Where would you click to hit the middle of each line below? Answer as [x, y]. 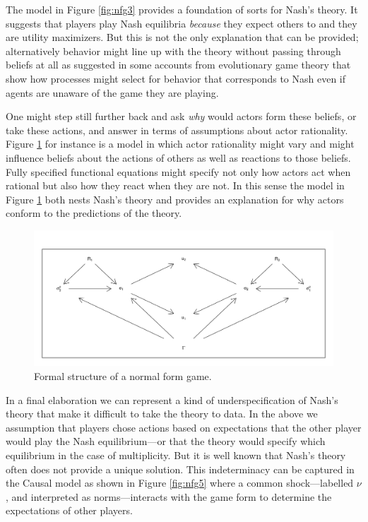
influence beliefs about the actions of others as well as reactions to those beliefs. [178, 157]
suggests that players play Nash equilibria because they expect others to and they [182, 23]
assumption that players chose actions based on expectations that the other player [184, 427]
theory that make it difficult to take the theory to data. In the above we [162, 414]
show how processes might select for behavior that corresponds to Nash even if [176, 78]
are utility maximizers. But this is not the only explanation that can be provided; [182, 37]
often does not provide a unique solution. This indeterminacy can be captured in [180, 469]
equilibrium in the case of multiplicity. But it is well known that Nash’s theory [176, 455]
